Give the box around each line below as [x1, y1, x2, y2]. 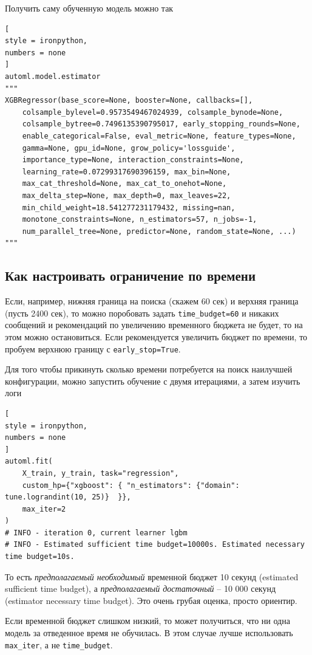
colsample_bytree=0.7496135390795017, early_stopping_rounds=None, [22, 120, 300, 129]
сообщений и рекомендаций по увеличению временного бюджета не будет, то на [5, 318, 303, 331]
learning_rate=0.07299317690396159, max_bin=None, [22, 167, 231, 176]
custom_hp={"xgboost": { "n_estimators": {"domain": [22, 481, 240, 490]
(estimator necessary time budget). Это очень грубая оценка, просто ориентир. [5, 594, 297, 606]
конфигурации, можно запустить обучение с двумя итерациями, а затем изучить [5, 374, 300, 387]
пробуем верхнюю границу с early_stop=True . [5, 342, 181, 355]
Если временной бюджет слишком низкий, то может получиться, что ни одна [5, 614, 290, 627]
